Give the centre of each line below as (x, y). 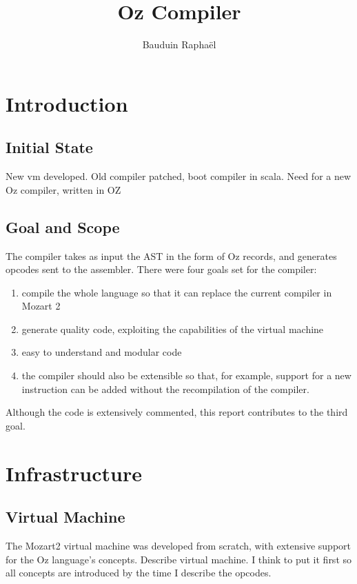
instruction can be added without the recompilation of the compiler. (165, 389)
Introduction (67, 103)
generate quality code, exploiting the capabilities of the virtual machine (173, 329)
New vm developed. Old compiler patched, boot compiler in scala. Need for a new (178, 176)
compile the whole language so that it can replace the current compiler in (177, 292)
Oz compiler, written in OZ (63, 189)
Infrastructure (74, 473)
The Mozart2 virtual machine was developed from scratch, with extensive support (178, 546)
